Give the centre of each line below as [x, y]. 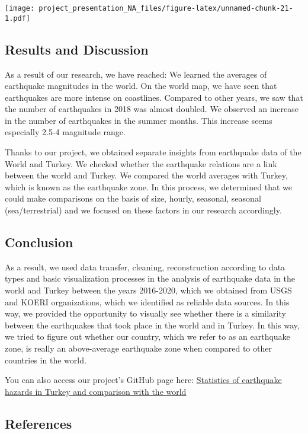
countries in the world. [46, 360]
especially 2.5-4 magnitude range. [65, 132]
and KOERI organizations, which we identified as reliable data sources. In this [147, 301]
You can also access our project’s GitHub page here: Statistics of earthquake [143, 380]
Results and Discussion [77, 49]
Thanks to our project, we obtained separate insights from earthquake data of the [153, 152]
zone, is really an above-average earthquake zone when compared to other [138, 348]
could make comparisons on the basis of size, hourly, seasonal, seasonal [133, 198]
